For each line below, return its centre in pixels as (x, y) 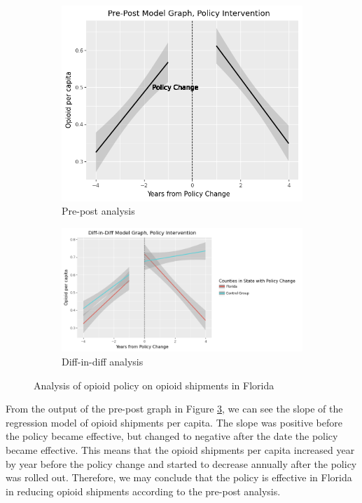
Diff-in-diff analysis (103, 362)
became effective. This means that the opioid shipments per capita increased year (180, 450)
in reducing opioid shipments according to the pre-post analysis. (143, 491)
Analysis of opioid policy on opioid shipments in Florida (154, 385)
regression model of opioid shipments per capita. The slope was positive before (174, 422)
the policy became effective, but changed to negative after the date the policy (172, 436)
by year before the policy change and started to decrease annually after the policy (181, 463)
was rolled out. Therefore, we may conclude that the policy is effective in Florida (179, 477)
